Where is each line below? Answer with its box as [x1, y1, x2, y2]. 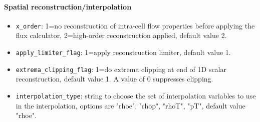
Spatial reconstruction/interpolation [4, 1, 132, 11]
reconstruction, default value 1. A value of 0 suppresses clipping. [16, 73, 213, 84]
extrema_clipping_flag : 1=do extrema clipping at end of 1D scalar [16, 63, 226, 74]
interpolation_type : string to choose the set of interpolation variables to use [16, 90, 256, 100]
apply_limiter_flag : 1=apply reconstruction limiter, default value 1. [16, 47, 231, 57]
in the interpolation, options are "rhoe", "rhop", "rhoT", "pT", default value [16, 100, 245, 110]
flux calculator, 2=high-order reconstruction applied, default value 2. [16, 30, 227, 40]
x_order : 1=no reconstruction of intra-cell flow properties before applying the [16, 20, 255, 30]
